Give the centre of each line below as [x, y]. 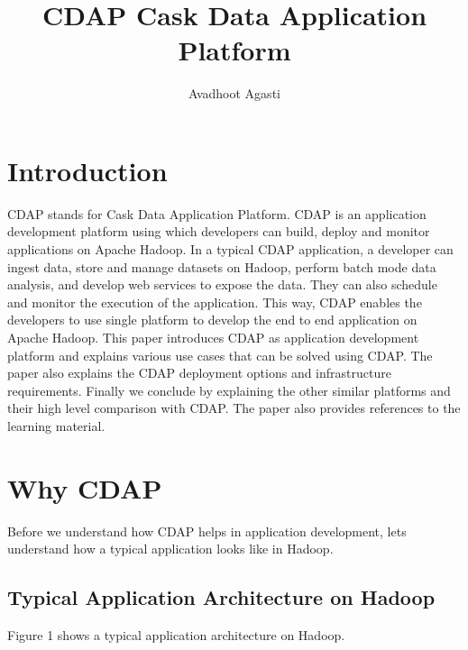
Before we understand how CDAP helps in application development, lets [207, 531]
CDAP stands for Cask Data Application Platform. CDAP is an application [217, 213]
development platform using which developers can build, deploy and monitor [219, 231]
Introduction [87, 170]
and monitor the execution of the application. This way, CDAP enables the [215, 302]
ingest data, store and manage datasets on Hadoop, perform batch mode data [222, 266]
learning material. [56, 425]
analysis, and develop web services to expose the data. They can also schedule [222, 284]
